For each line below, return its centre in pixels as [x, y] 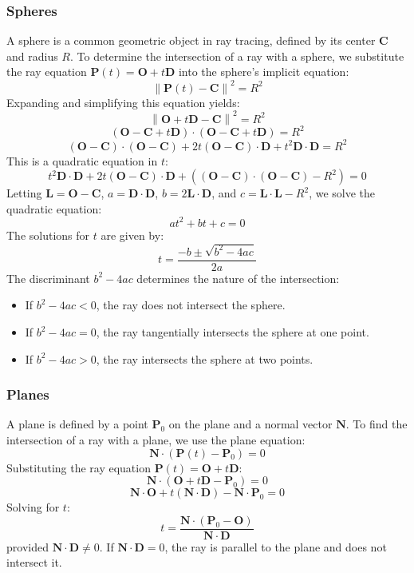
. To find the [377, 424]
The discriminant [48, 278]
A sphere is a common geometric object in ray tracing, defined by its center [191, 40]
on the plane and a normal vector [250, 424]
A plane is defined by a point [77, 424]
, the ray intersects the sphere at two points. [205, 358]
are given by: [132, 235]
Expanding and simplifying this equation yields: [123, 102]
